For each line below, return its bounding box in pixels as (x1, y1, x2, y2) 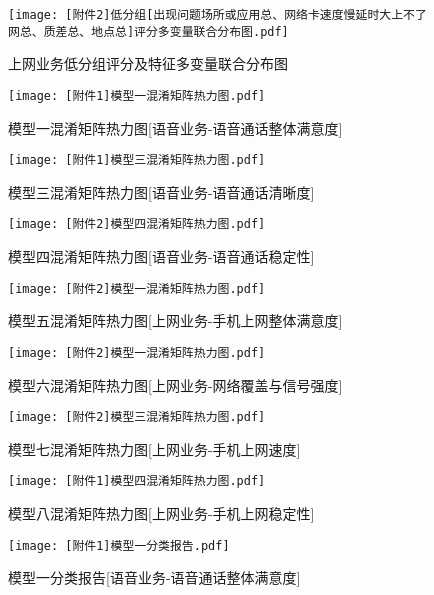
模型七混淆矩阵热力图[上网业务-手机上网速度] (8, 438, 301, 459)
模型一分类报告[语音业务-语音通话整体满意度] (8, 567, 301, 588)
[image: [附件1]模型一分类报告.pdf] (8, 538, 230, 553)
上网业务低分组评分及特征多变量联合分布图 (8, 53, 288, 74)
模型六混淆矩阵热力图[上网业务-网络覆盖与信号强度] (8, 374, 343, 395)
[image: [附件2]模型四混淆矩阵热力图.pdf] (8, 217, 266, 232)
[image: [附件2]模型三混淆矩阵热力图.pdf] (8, 410, 266, 425)
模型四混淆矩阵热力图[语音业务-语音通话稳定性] (8, 246, 315, 267)
